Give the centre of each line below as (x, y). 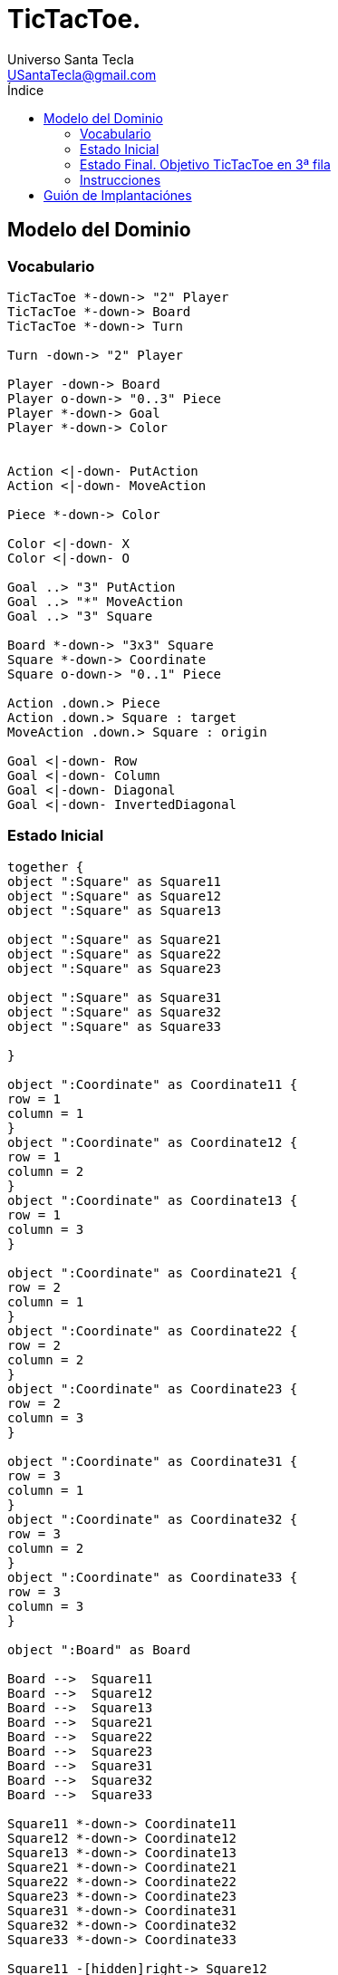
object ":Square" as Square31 (115, 997)
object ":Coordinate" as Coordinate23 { (153, 1388)
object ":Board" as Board (99, 1649)
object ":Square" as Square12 (115, 896)
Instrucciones (121, 179)
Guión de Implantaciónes (118, 195)
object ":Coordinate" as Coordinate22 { (153, 1330)
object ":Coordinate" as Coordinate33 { (153, 1577)
